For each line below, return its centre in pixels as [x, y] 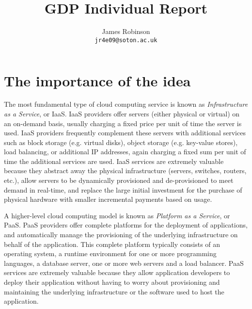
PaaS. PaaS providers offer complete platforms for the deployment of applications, [126, 225]
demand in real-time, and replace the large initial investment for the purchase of [123, 189]
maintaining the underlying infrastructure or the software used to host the [114, 291]
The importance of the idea [97, 81]
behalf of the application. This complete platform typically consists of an [112, 244]
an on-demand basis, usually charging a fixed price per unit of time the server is [123, 123]
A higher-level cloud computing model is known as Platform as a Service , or [117, 215]
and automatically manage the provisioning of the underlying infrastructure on [121, 235]
